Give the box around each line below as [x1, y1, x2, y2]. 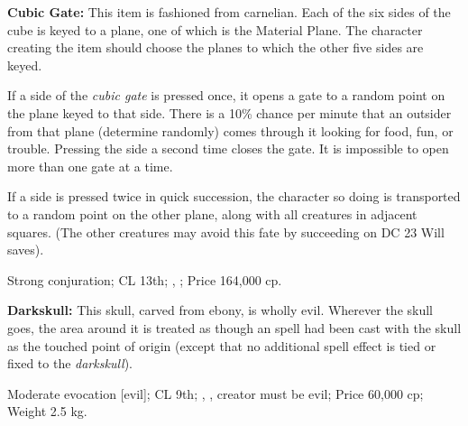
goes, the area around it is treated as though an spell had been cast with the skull [7, 318, 462, 337]
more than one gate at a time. [7, 156, 173, 175]
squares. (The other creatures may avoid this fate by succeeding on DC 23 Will [7, 222, 445, 241]
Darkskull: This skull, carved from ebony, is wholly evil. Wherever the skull [7, 301, 433, 319]
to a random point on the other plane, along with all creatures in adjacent [7, 204, 418, 223]
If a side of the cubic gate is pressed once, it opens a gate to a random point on [7, 86, 445, 105]
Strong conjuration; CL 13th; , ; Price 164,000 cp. [7, 270, 282, 289]
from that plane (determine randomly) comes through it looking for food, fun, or [7, 121, 454, 140]
